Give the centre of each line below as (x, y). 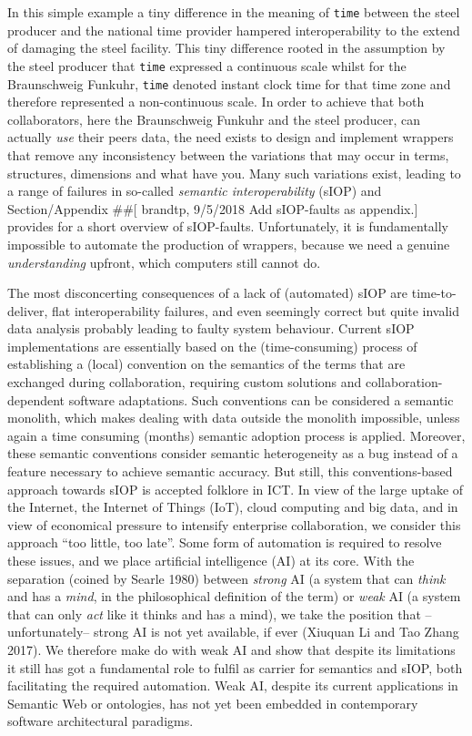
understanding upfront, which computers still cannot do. (164, 262)
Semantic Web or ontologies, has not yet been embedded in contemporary (213, 703)
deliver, (28, 310)
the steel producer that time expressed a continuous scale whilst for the (207, 65)
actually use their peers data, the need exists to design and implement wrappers (231, 137)
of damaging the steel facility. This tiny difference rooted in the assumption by (226, 48)
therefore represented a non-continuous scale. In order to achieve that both (216, 102)
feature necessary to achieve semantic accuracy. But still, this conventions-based (230, 471)
